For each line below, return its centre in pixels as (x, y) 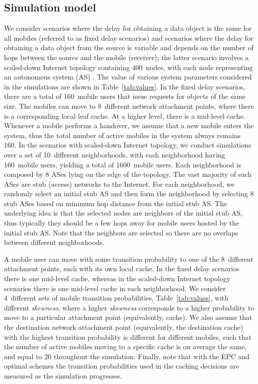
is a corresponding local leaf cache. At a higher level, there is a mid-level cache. (125, 115)
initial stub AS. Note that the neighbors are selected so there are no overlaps (121, 232)
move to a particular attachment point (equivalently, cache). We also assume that (128, 317)
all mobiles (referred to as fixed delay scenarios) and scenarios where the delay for (129, 38)
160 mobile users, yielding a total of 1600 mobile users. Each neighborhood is (123, 164)
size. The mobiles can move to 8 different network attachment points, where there (129, 106)
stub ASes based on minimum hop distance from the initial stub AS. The (116, 203)
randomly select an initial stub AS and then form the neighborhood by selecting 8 (129, 193)
